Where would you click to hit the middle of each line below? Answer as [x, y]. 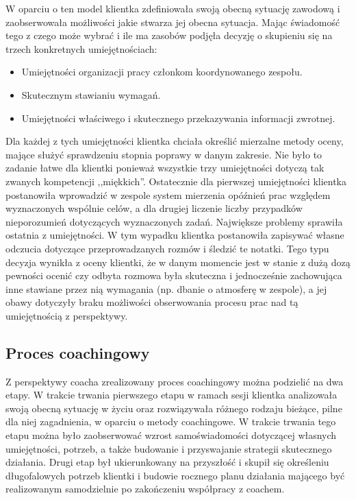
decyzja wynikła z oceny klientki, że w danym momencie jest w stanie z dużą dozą [178, 262]
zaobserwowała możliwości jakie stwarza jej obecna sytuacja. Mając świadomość [173, 22]
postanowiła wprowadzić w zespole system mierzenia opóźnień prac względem [168, 194]
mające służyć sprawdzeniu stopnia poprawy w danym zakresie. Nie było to [164, 154]
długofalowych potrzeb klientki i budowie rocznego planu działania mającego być [175, 475]
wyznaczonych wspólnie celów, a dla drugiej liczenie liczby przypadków [154, 208]
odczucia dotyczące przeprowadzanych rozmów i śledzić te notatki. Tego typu [167, 248]
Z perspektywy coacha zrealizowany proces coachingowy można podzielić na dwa [175, 381]
